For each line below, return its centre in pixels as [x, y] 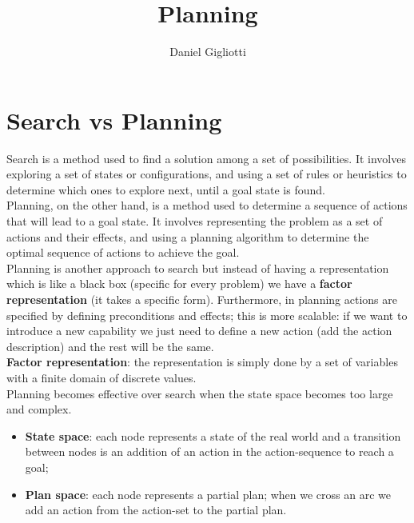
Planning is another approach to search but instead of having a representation [198, 267]
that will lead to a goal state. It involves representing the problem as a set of [195, 221]
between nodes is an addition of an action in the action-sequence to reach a [209, 451]
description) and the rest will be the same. [110, 346]
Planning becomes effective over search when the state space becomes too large [200, 393]
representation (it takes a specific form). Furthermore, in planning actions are [202, 299]
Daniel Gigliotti [208, 52]
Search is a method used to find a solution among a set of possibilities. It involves [206, 158]
